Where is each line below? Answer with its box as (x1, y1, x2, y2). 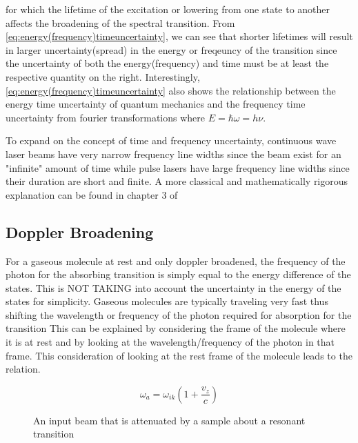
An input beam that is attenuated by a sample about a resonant (33, 413, 306, 427)
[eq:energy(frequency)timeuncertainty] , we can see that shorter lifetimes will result (6, 29, 353, 43)
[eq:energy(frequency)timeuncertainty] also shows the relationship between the (6, 83, 336, 97)
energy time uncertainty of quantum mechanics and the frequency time (6, 97, 306, 111)
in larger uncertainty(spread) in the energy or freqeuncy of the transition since (6, 42, 337, 57)
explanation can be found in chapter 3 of (6, 187, 178, 201)
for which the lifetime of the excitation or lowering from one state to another (6, 2, 330, 16)
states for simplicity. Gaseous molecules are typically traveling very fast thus (6, 294, 328, 308)
